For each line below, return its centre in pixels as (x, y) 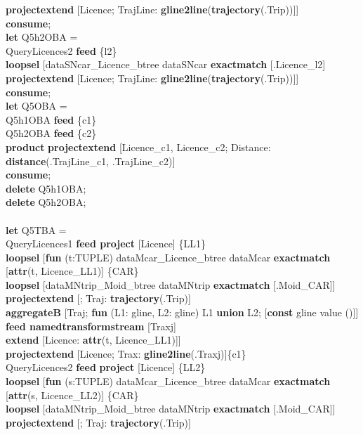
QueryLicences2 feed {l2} (61, 50)
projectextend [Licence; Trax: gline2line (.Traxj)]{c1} (126, 353)
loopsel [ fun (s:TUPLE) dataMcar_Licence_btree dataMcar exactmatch (168, 381)
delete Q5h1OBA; (46, 188)
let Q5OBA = (37, 106)
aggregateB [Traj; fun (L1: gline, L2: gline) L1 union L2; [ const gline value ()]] (182, 312)
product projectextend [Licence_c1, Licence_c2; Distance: (138, 147)
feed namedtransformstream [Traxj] (91, 326)
